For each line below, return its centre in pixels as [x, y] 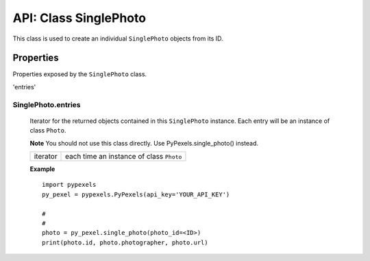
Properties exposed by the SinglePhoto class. [80, 74]
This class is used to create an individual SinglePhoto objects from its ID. [118, 38]
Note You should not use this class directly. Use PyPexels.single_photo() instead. [144, 143]
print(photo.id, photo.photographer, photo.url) [125, 242]
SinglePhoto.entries [47, 104]
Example [42, 169]
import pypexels [69, 185]
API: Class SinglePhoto [79, 18]
